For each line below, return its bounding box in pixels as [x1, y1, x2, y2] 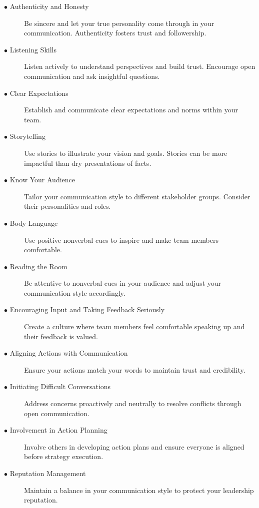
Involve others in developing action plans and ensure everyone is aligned [24, 441, 244, 452]
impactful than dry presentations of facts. [24, 157, 151, 168]
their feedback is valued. [24, 331, 98, 341]
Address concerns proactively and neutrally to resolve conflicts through [24, 398, 241, 409]
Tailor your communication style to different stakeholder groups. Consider [24, 191, 250, 201]
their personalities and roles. [24, 201, 111, 211]
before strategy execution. [24, 451, 103, 462]
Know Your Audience [9, 174, 75, 185]
